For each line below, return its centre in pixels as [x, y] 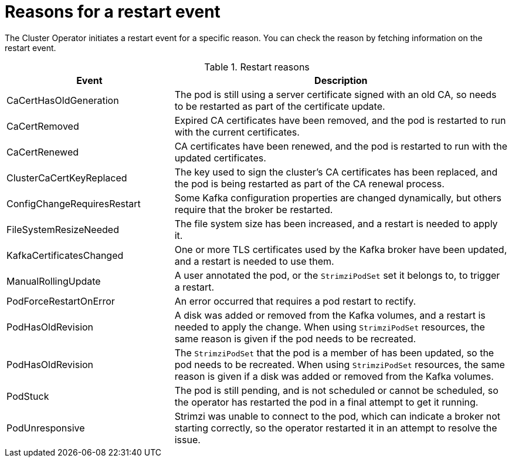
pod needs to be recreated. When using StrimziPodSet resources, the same [340, 364]
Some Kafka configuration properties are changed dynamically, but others [338, 198]
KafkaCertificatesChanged [65, 255]
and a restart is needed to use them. [254, 261]
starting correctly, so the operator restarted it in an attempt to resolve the [336, 428]
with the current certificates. [237, 132]
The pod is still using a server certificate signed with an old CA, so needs [335, 94]
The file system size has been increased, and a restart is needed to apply [336, 223]
